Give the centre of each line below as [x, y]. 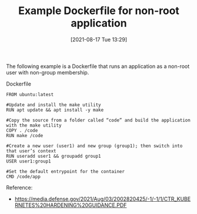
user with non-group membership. [48, 72]
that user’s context [31, 151]
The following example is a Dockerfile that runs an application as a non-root [98, 66]
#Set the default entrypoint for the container [66, 171]
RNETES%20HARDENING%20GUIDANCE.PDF [71, 205]
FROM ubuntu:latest [30, 94]
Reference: [19, 187]
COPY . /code [22, 130]
